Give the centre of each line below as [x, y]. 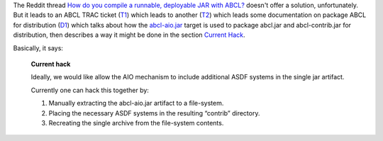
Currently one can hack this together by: [90, 90]
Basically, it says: [38, 48]
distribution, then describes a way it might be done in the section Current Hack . [129, 35]
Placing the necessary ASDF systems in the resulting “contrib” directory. [154, 113]
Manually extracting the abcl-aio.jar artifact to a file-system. [136, 103]
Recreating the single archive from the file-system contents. [136, 123]
